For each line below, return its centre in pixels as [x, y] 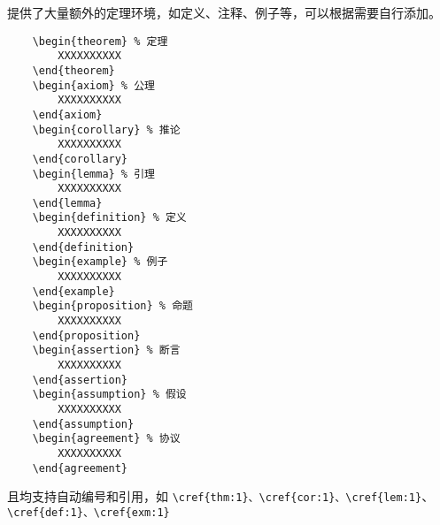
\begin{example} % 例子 [100, 262]
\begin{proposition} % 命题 [112, 306]
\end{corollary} [80, 159]
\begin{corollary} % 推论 [106, 129]
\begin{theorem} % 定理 [100, 41]
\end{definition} [83, 247]
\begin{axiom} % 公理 [93, 85]
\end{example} [73, 291]
